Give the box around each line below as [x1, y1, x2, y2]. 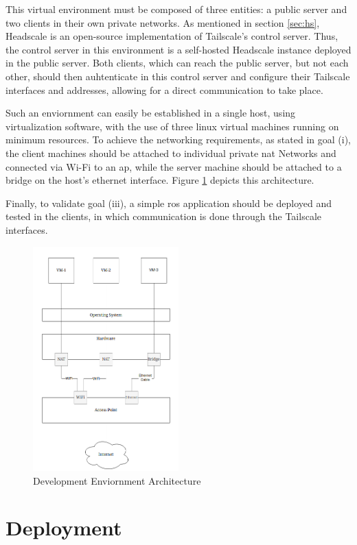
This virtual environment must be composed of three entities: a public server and [5, 2, 347, 16]
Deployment [5, 513, 122, 542]
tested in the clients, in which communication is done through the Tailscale [5, 209, 321, 223]
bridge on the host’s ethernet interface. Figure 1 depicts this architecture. [5, 173, 314, 187]
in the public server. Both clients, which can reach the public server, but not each [5, 56, 349, 70]
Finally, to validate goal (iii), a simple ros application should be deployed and [5, 195, 332, 210]
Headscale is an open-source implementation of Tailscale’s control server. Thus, [5, 29, 338, 43]
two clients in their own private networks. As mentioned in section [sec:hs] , [5, 15, 320, 29]
